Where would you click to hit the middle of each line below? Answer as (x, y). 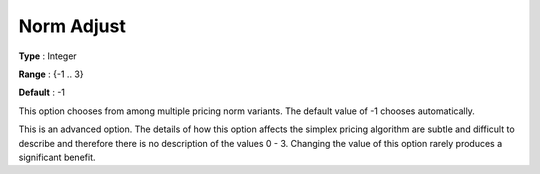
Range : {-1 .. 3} (51, 74)
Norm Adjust (72, 26)
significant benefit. (57, 157)
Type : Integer (47, 56)
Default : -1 (41, 92)
